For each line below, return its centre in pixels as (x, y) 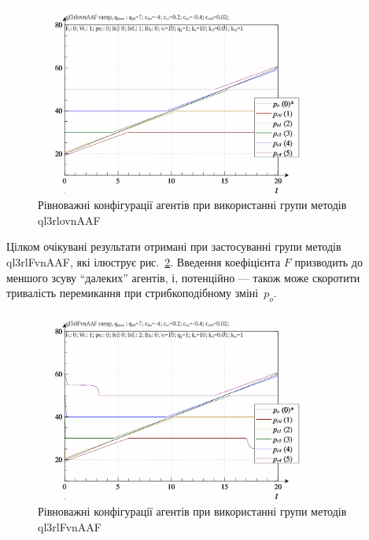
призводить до (328, 261)
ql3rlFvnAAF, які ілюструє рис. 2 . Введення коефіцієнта (144, 261)
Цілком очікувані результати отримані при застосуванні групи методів (174, 246)
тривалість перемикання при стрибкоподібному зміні (133, 293)
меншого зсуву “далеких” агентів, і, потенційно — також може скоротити (183, 277)
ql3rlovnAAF (69, 220)
